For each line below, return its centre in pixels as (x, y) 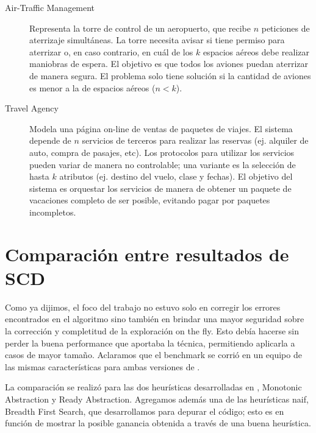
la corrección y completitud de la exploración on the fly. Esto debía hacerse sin (152, 331)
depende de (50, 140)
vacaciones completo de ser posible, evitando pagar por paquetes (150, 200)
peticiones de (285, 28)
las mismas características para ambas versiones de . (102, 366)
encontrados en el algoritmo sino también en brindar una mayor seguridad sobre (155, 319)
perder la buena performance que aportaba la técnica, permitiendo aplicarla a (150, 343)
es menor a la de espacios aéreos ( (92, 87)
